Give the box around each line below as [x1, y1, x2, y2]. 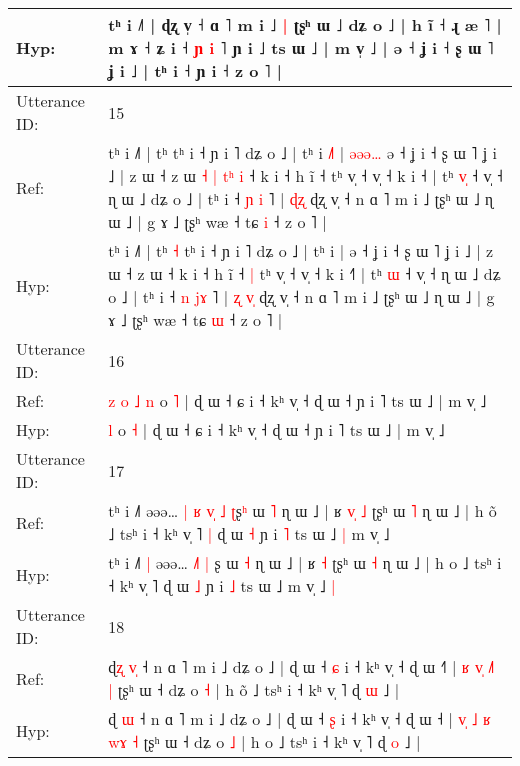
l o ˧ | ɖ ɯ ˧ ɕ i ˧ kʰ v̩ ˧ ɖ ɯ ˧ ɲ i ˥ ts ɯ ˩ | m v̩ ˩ [108, 418, 445, 441]
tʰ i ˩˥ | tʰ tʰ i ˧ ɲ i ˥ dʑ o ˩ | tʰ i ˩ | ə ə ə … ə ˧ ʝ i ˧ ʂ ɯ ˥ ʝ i [108, 141, 497, 164]
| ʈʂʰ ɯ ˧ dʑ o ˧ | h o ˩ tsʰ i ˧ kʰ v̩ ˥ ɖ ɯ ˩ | [108, 678, 400, 701]
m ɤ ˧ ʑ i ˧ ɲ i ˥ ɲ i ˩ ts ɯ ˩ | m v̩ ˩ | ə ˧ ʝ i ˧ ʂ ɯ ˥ [108, 36, 494, 59]
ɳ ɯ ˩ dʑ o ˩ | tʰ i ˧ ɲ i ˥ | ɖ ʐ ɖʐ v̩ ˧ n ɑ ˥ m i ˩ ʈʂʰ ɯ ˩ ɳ [108, 187, 494, 210]
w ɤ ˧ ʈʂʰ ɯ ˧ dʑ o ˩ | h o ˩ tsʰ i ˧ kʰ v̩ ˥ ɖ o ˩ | [108, 730, 421, 753]
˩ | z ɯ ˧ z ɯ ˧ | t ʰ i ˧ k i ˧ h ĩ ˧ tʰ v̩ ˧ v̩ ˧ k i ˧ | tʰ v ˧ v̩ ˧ [108, 164, 503, 187]
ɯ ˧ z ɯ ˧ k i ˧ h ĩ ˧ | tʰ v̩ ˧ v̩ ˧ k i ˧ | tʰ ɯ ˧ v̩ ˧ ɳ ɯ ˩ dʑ [108, 262, 501, 285]
